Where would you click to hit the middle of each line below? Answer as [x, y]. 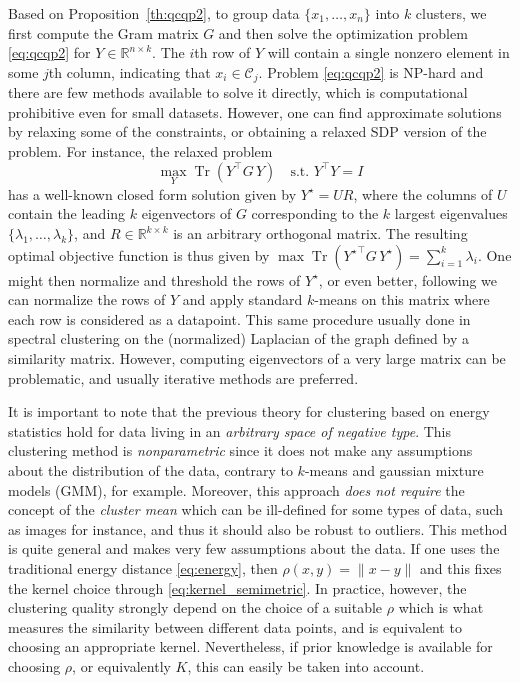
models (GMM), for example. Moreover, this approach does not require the [236, 489]
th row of [222, 52]
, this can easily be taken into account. [306, 665]
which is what [441, 607]
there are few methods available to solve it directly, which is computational [238, 92]
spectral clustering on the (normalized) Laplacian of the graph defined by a [238, 338]
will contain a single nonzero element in [388, 52]
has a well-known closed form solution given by [152, 193]
